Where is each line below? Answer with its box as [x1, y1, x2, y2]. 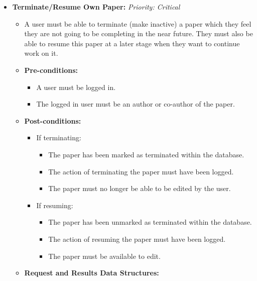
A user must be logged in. [36, 81, 116, 92]
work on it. [24, 48, 58, 58]
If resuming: [36, 200, 73, 210]
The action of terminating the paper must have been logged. [48, 166, 234, 176]
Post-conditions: [24, 115, 81, 126]
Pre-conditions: [24, 64, 78, 75]
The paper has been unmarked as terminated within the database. [48, 217, 252, 227]
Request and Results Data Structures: [24, 267, 159, 278]
